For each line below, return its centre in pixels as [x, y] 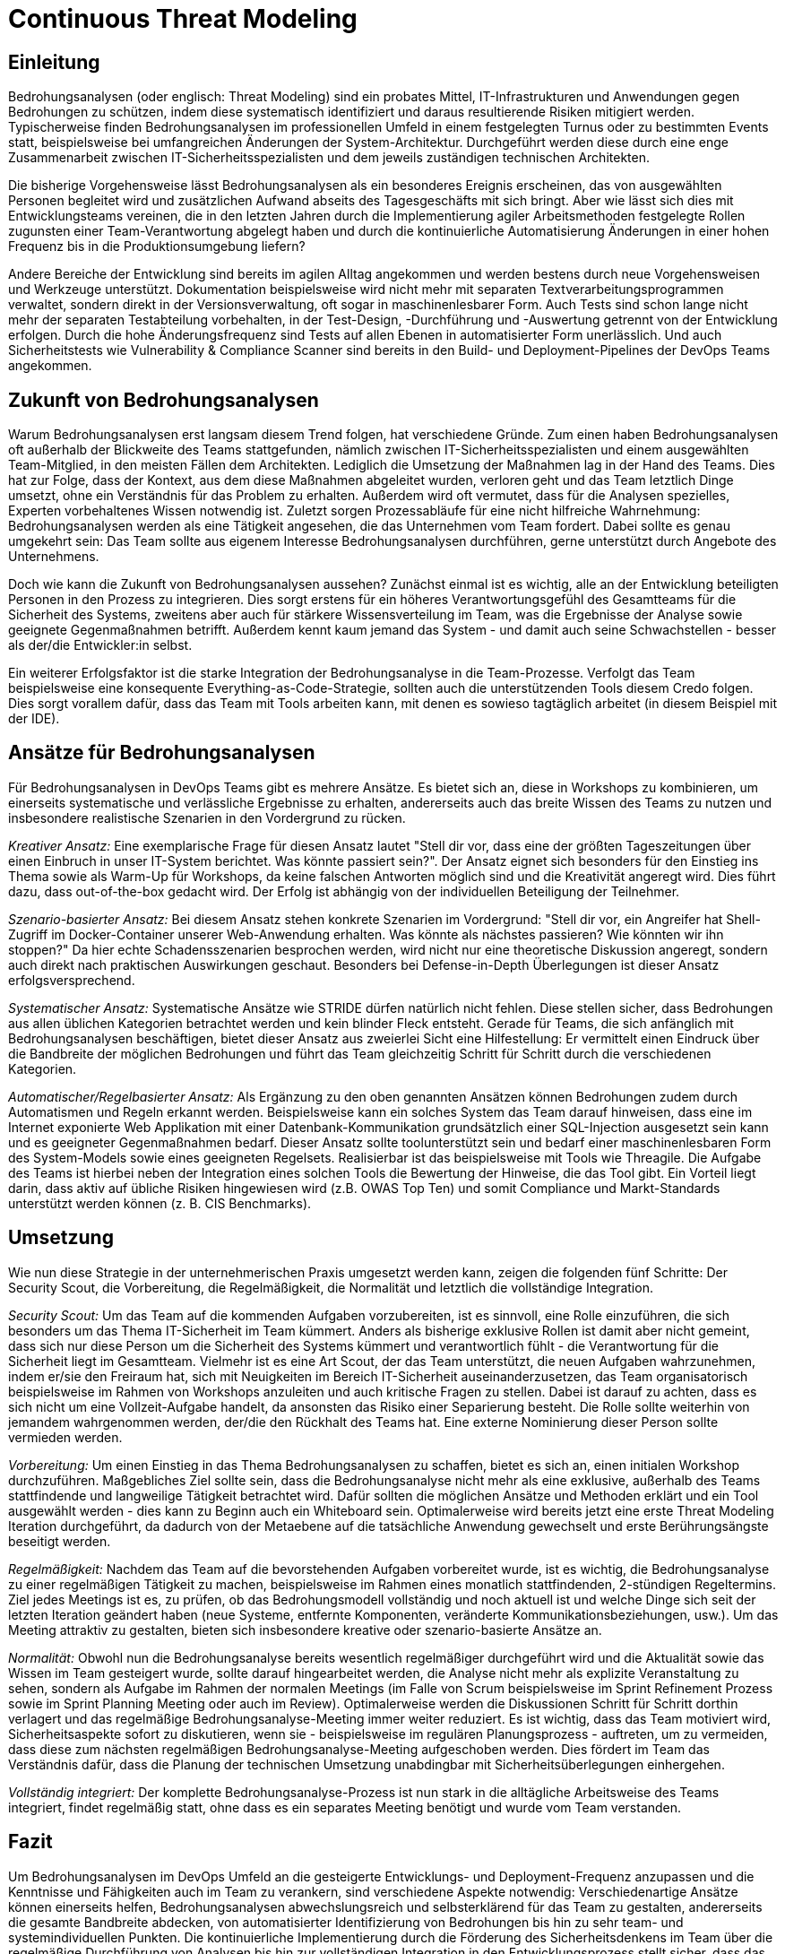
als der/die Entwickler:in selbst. [100, 645]
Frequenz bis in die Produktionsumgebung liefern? [157, 246]
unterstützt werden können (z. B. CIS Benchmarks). [160, 1203]
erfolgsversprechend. [72, 980]
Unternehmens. [54, 557]
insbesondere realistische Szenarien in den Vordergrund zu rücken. [207, 817]
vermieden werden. [65, 1437]
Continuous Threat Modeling [183, 19]
